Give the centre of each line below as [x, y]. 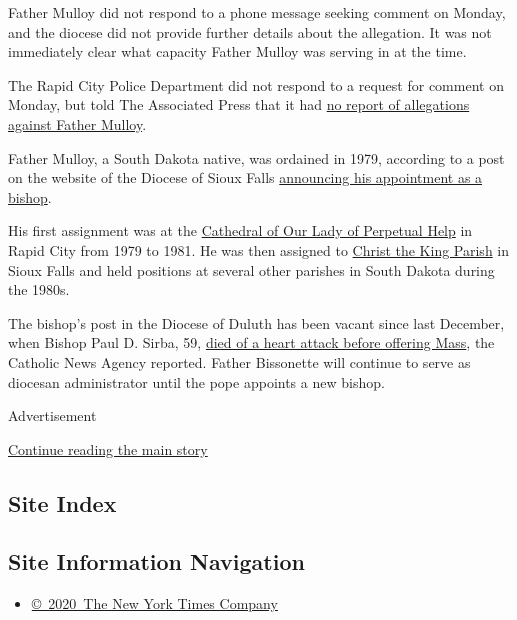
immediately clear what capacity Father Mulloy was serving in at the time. [237, 51]
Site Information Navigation [156, 561]
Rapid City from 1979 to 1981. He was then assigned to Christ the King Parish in [259, 249]
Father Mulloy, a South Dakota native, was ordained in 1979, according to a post [256, 157]
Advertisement [52, 415]
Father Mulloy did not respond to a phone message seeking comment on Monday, [257, 12]
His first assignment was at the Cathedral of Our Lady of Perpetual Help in [240, 230]
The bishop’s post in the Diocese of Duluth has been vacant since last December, [256, 322]
